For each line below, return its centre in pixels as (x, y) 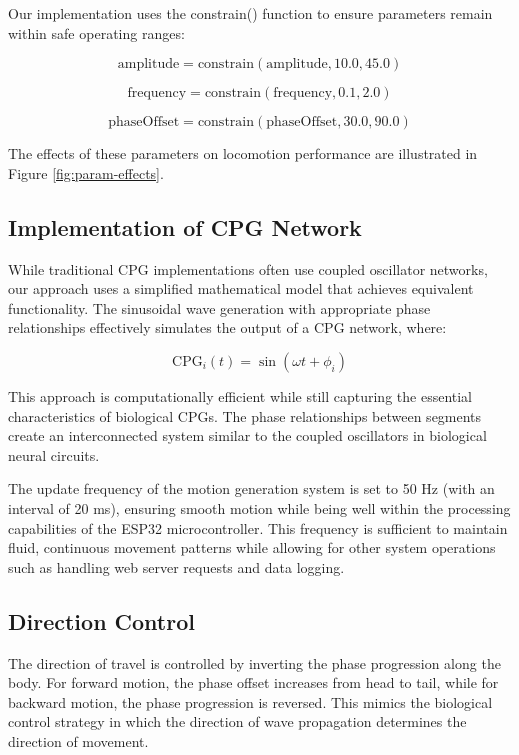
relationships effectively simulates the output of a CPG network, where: (227, 327)
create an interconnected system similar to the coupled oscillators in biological (247, 435)
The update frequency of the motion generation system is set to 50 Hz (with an (251, 488)
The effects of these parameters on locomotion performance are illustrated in (243, 153)
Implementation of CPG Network (185, 226)
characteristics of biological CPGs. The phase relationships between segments (245, 415)
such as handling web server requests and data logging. (176, 566)
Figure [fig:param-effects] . (86, 172)
